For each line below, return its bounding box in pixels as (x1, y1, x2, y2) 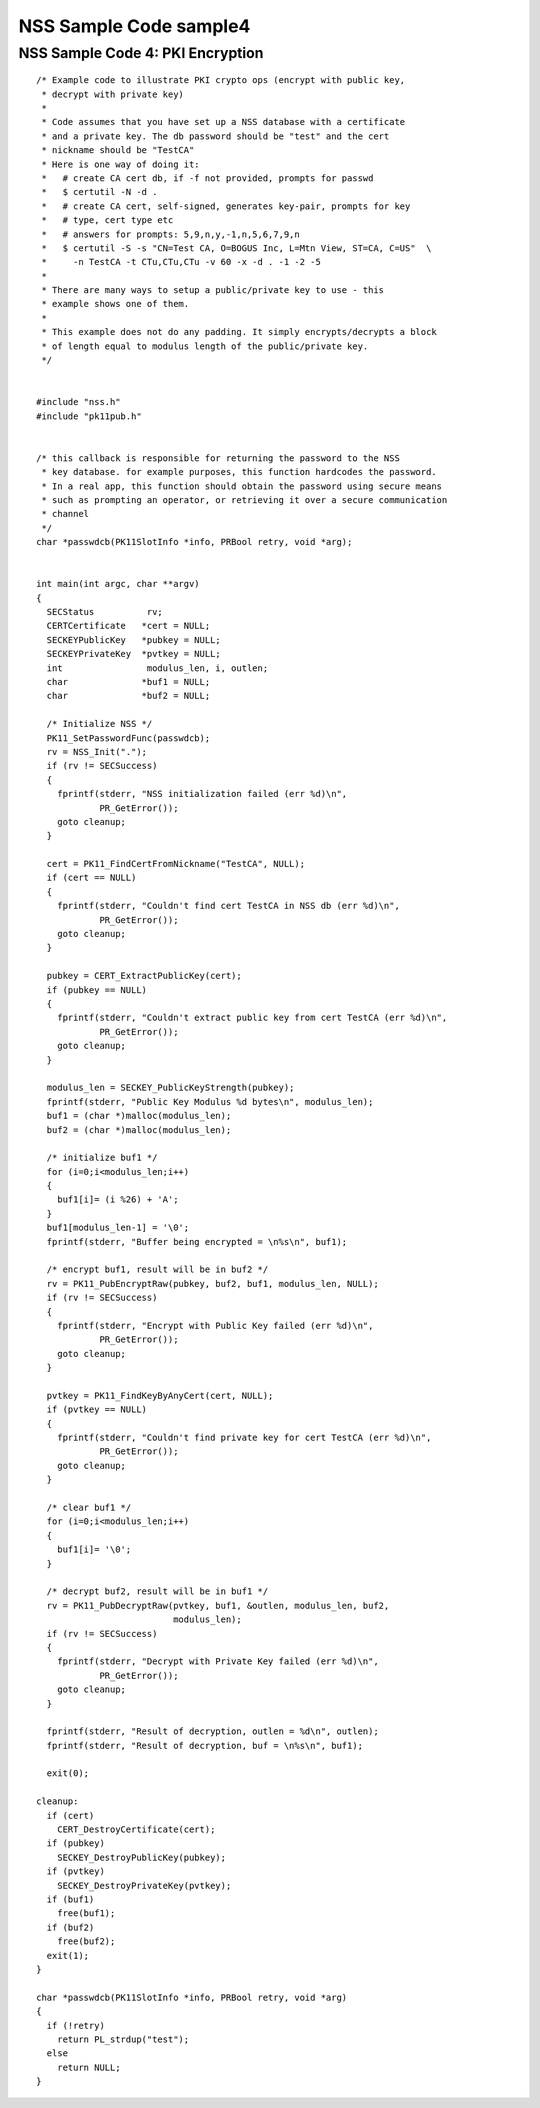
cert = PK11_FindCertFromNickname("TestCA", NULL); (46, 858, 305, 870)
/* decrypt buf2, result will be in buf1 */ (46, 1586, 269, 1597)
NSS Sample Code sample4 (18, 15, 251, 37)
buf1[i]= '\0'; (56, 1544, 132, 1555)
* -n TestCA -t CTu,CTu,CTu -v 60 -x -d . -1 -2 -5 (41, 256, 322, 268)
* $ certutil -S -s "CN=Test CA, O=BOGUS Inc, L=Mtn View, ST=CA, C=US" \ (41, 242, 432, 254)
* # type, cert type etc (41, 215, 174, 226)
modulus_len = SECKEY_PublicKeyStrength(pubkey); (46, 1082, 295, 1094)
